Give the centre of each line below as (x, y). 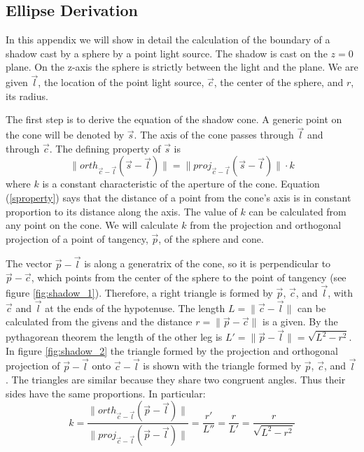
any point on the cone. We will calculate (92, 225)
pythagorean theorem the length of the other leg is (114, 337)
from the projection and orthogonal (266, 225)
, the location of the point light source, (121, 82)
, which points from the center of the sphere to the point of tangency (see (189, 277)
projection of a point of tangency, (77, 238)
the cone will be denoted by (65, 135)
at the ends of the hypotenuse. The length (135, 308)
